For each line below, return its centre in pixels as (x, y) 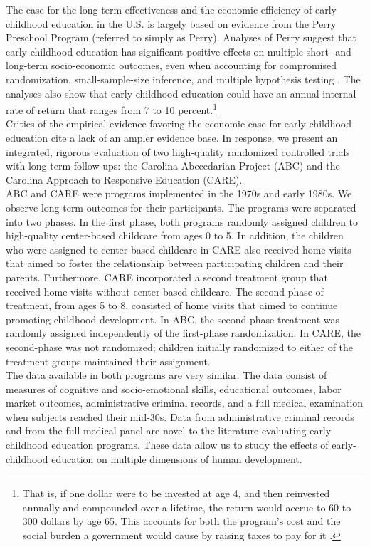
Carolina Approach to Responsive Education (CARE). (124, 179)
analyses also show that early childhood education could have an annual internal (181, 93)
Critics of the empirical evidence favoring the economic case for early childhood (179, 124)
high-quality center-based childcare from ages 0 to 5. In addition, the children (175, 235)
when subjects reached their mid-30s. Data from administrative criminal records (180, 416)
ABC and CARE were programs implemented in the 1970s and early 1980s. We (179, 193)
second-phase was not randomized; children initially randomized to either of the (180, 347)
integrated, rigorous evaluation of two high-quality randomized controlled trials (178, 151)
